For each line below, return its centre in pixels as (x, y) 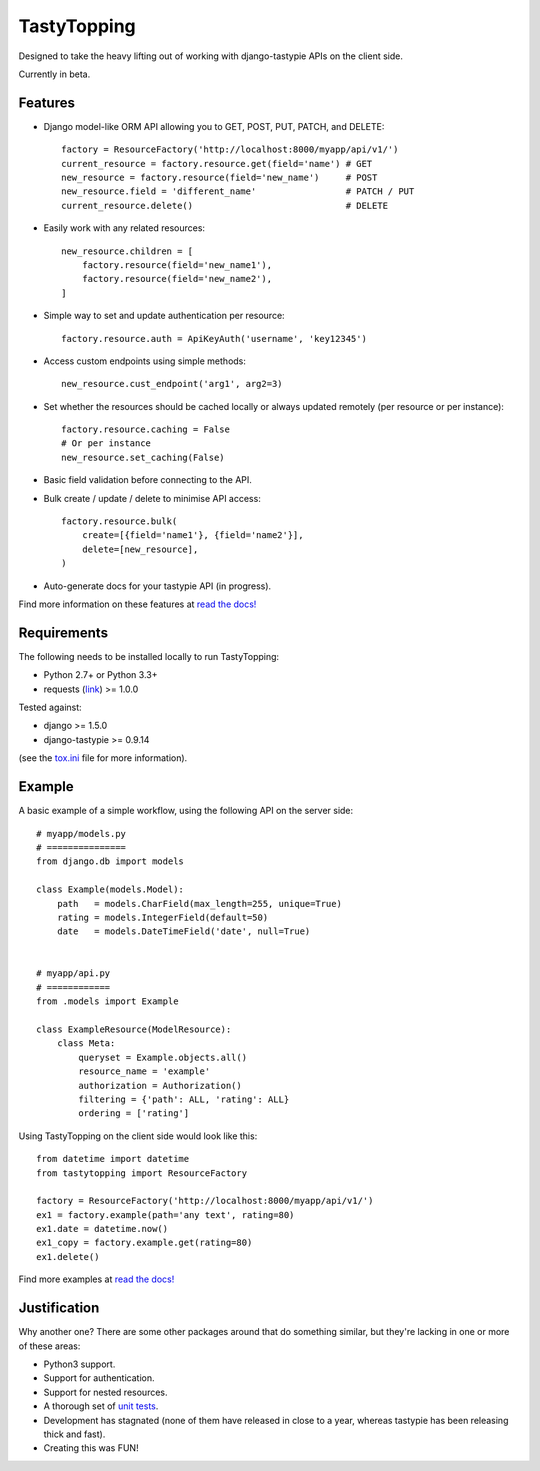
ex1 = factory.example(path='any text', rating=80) (165, 1214)
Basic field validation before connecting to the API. (147, 480)
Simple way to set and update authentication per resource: (164, 316)
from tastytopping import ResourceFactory (142, 1173)
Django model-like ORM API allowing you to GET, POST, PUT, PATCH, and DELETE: (214, 126)
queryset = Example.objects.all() (163, 1057)
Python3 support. (79, 1364)
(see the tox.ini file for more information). (103, 758)
